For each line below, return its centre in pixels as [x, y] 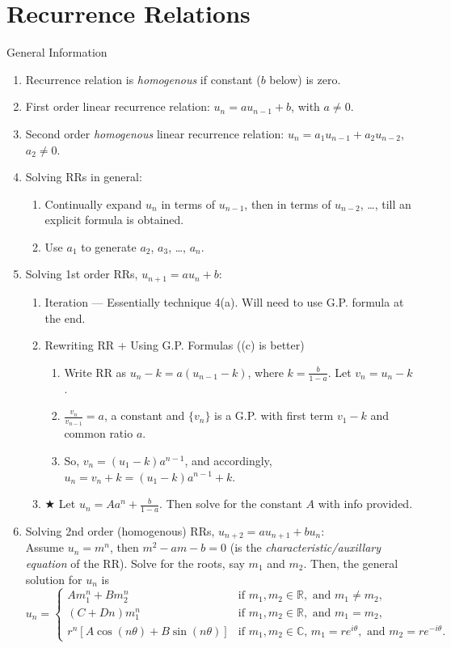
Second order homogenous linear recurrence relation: [155, 133]
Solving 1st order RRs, [82, 274]
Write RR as [95, 372]
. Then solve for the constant [231, 504]
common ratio [99, 433]
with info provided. [365, 504]
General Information [57, 52]
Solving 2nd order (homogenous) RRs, [120, 530]
